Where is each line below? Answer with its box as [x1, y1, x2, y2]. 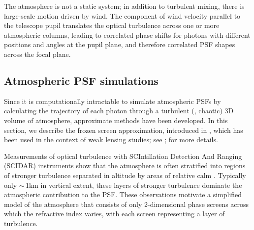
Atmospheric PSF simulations [4, 73, 159, 88]
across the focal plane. [4, 49, 71, 59]
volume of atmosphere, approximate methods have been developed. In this [4, 115, 228, 125]
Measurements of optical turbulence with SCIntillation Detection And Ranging [4, 151, 242, 161]
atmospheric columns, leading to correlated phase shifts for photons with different [4, 29, 251, 40]
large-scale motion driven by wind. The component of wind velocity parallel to [4, 10, 241, 21]
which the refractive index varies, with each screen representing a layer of [4, 208, 225, 219]
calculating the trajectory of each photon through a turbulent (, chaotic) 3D [4, 105, 234, 116]
